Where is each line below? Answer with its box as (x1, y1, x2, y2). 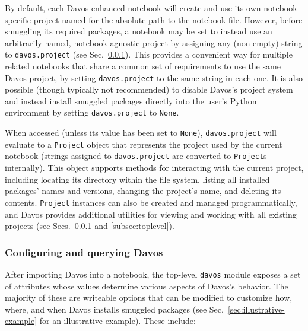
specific (5, 13, 31, 26)
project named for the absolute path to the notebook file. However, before (33, 13, 303, 26)
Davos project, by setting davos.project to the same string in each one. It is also (5, 71, 303, 84)
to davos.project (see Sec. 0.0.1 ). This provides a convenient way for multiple (5, 48, 293, 61)
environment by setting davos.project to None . (5, 106, 179, 119)
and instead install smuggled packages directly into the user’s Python (5, 94, 257, 107)
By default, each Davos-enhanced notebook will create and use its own (5, 2, 261, 14)
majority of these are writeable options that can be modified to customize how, (5, 291, 293, 304)
